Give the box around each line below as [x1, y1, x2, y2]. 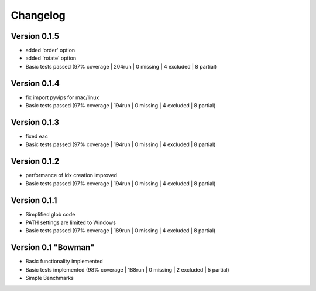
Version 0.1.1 [11, 195, 57, 205]
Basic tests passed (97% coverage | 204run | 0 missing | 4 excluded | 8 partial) [25, 63, 217, 70]
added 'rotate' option [25, 55, 76, 62]
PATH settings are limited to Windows [25, 219, 116, 226]
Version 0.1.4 [11, 78, 60, 88]
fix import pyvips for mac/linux [25, 94, 99, 101]
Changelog [11, 9, 66, 22]
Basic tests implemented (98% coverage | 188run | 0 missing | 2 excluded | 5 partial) [25, 266, 229, 273]
